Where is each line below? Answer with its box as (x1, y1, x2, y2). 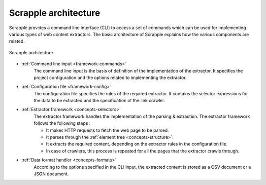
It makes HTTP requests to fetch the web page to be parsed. (46, 127, 169, 133)
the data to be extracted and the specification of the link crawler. (33, 98, 165, 104)
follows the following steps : (33, 120, 91, 126)
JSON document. (33, 171, 69, 177)
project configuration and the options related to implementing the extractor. (33, 74, 187, 80)
